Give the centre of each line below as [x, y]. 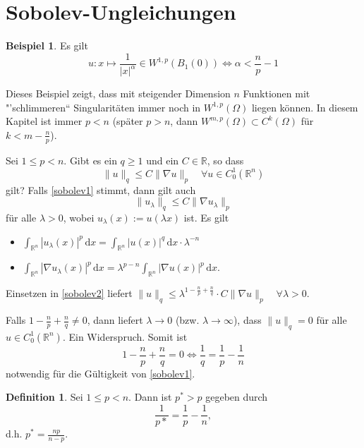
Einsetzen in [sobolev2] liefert [69, 293]
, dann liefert [115, 320]
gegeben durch [237, 397]
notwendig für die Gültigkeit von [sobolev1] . [101, 373]
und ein [163, 160]
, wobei [79, 218]
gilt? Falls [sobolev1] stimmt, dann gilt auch [101, 189]
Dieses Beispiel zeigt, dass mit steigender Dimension [118, 93]
